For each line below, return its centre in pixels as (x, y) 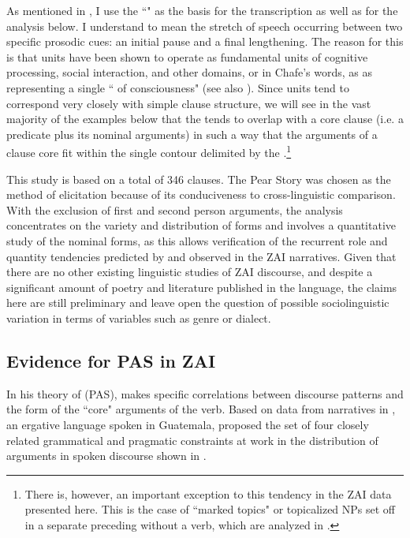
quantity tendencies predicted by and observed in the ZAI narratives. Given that (201, 256)
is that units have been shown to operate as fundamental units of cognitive (187, 56)
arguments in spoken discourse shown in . (106, 456)
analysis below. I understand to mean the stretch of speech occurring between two (205, 26)
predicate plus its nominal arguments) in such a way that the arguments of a (192, 134)
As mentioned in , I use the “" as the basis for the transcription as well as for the (202, 10)
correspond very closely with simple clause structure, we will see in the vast (189, 103)
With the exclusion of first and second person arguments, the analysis (175, 209)
